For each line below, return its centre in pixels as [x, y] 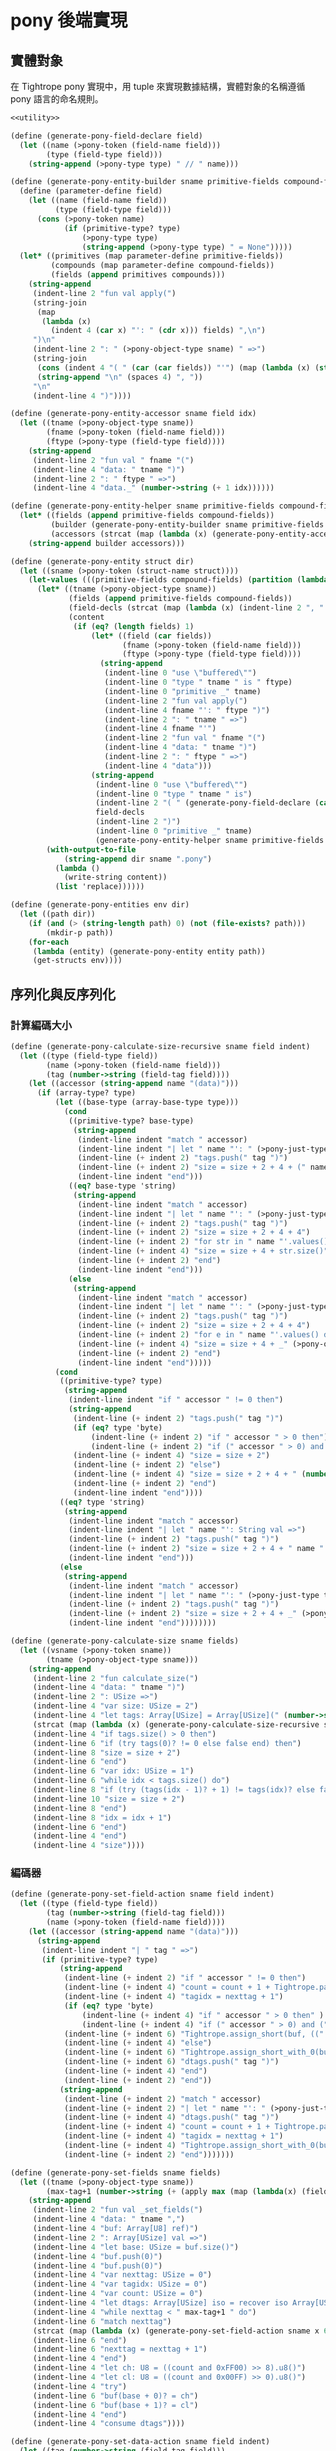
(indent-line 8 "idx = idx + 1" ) [102, 1817]
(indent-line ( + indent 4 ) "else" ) [138, 2043]
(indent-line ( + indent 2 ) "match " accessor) [162, 2099]
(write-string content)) [115, 877]
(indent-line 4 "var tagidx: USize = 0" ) [120, 2284]
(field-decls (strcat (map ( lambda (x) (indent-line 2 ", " [196, 608]
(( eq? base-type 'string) [122, 1186]
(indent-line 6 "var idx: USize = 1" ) [113, 1771]
